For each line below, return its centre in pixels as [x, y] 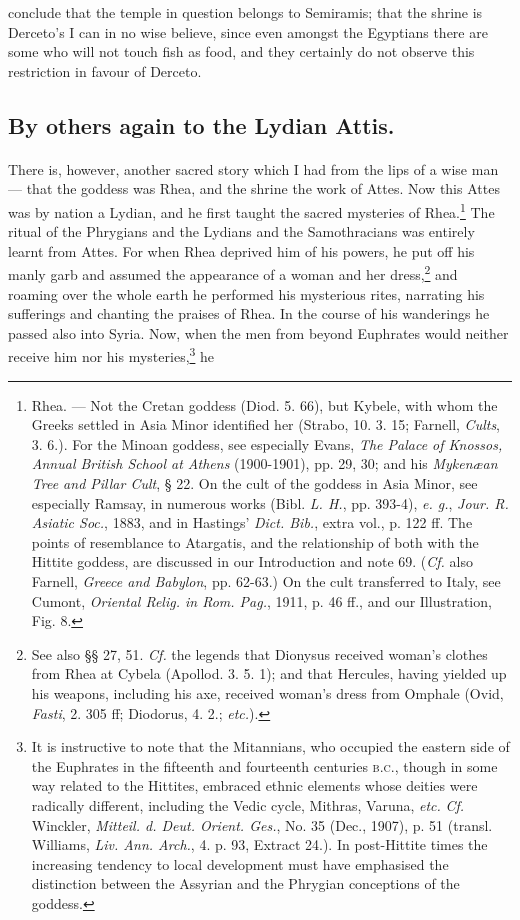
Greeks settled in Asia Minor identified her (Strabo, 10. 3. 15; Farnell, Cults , [266, 424]
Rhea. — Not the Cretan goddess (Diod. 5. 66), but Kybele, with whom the [264, 404]
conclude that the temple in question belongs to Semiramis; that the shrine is [245, 12]
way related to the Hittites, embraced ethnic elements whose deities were [254, 785]
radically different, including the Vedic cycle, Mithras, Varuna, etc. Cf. [248, 804]
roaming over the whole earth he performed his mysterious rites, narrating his [246, 293]
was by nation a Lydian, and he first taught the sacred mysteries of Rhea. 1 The [251, 210]
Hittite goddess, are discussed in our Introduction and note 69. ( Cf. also [252, 561]
